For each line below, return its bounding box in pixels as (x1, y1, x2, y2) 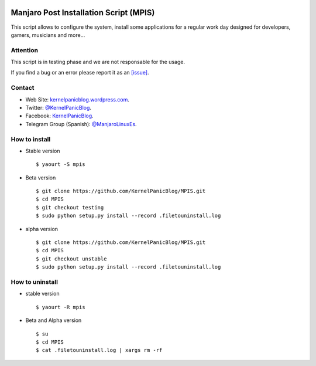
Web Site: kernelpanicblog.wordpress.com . (25, 96, 130, 103)
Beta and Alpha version (25, 317, 82, 324)
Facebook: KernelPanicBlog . (25, 112, 94, 120)
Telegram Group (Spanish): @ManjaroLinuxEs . (25, 120, 137, 127)
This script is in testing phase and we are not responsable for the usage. (11, 59, 186, 66)
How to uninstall (11, 277, 59, 286)
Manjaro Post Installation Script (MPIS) (11, 8, 155, 18)
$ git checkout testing (36, 204, 104, 211)
